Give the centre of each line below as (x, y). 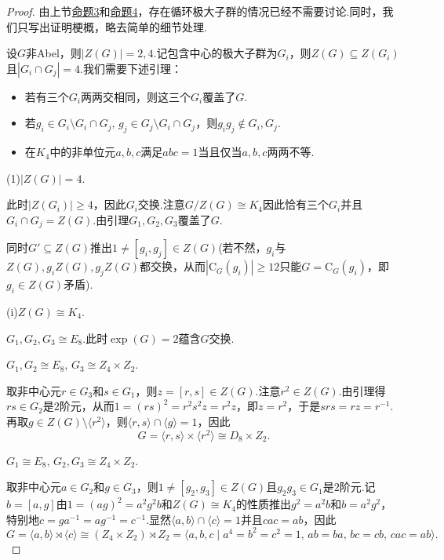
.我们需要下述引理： (131, 68)
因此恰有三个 (296, 204)
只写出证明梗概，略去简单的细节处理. (112, 26)
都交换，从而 (172, 266)
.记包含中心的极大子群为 (215, 53)
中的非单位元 (83, 152)
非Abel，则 (54, 53)
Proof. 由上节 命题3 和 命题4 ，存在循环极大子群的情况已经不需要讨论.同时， (195, 11)
